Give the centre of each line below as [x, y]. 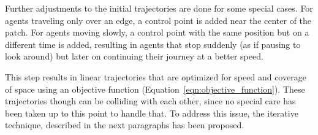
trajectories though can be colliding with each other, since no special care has [150, 101]
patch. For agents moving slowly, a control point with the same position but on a [157, 32]
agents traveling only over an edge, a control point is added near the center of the [158, 20]
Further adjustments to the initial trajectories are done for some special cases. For [159, 8]
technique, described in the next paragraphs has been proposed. [125, 125]
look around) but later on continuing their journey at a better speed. [134, 56]
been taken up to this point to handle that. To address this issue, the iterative [152, 113]
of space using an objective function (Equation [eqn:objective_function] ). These [155, 89]
